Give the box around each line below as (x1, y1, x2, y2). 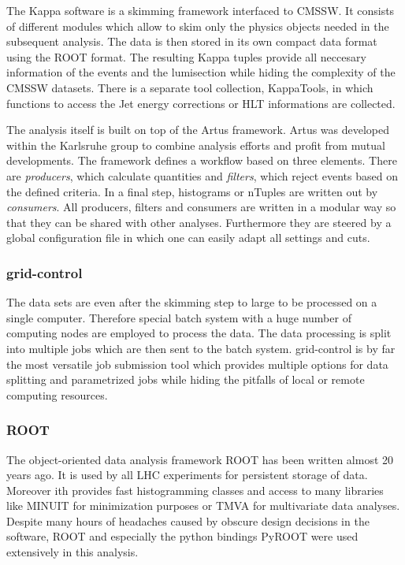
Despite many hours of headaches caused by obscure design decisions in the (6, 512, 370, 529)
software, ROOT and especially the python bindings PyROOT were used (6, 528, 359, 545)
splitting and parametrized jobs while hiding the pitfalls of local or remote (6, 371, 365, 388)
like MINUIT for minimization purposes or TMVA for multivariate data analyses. (6, 497, 400, 514)
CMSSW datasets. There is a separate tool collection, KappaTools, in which (6, 79, 373, 95)
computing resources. (6, 386, 108, 403)
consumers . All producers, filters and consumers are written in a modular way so (6, 199, 396, 215)
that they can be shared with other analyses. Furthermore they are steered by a (6, 214, 392, 230)
